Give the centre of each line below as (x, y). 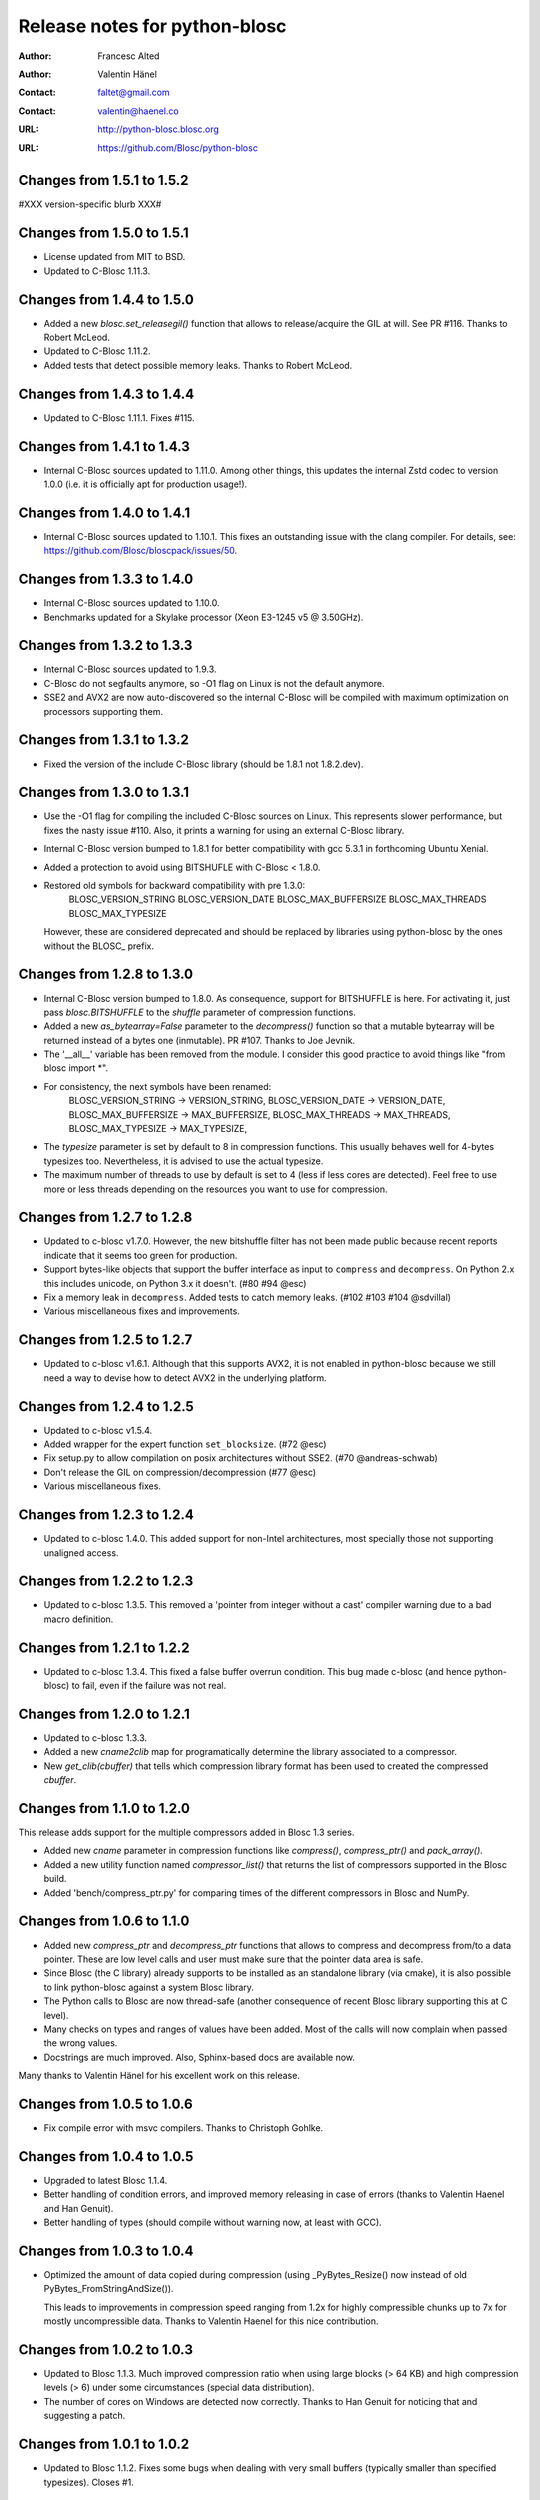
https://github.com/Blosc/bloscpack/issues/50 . (140, 551)
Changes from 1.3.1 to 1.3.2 (103, 740)
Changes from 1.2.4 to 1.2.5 (106, 1406)
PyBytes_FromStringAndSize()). (108, 2289)
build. (55, 1879)
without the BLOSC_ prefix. (99, 946)
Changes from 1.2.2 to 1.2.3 (106, 1581)
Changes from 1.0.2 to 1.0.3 (106, 2349)
